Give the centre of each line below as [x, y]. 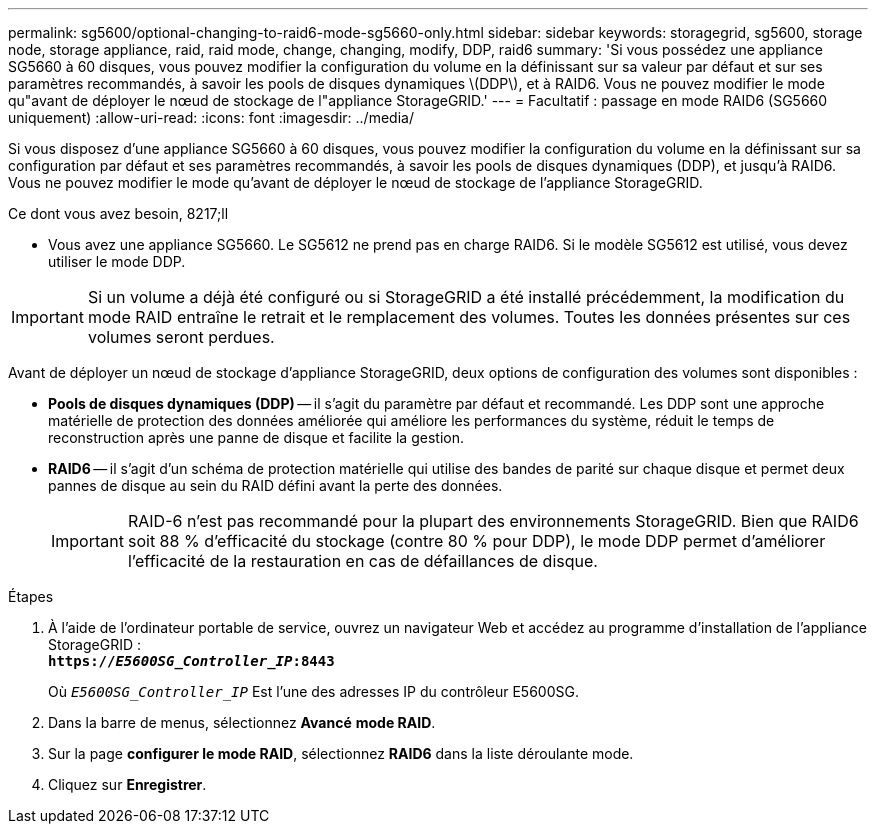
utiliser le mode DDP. [117, 261]
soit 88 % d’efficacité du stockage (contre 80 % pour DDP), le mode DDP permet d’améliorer [476, 541]
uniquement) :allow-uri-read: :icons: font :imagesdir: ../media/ [211, 117]
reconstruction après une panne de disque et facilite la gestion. [256, 437]
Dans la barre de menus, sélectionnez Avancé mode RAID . [242, 722]
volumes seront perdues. [181, 337]
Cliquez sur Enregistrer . [127, 784]
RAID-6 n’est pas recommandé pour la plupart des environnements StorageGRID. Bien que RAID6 [493, 521]
